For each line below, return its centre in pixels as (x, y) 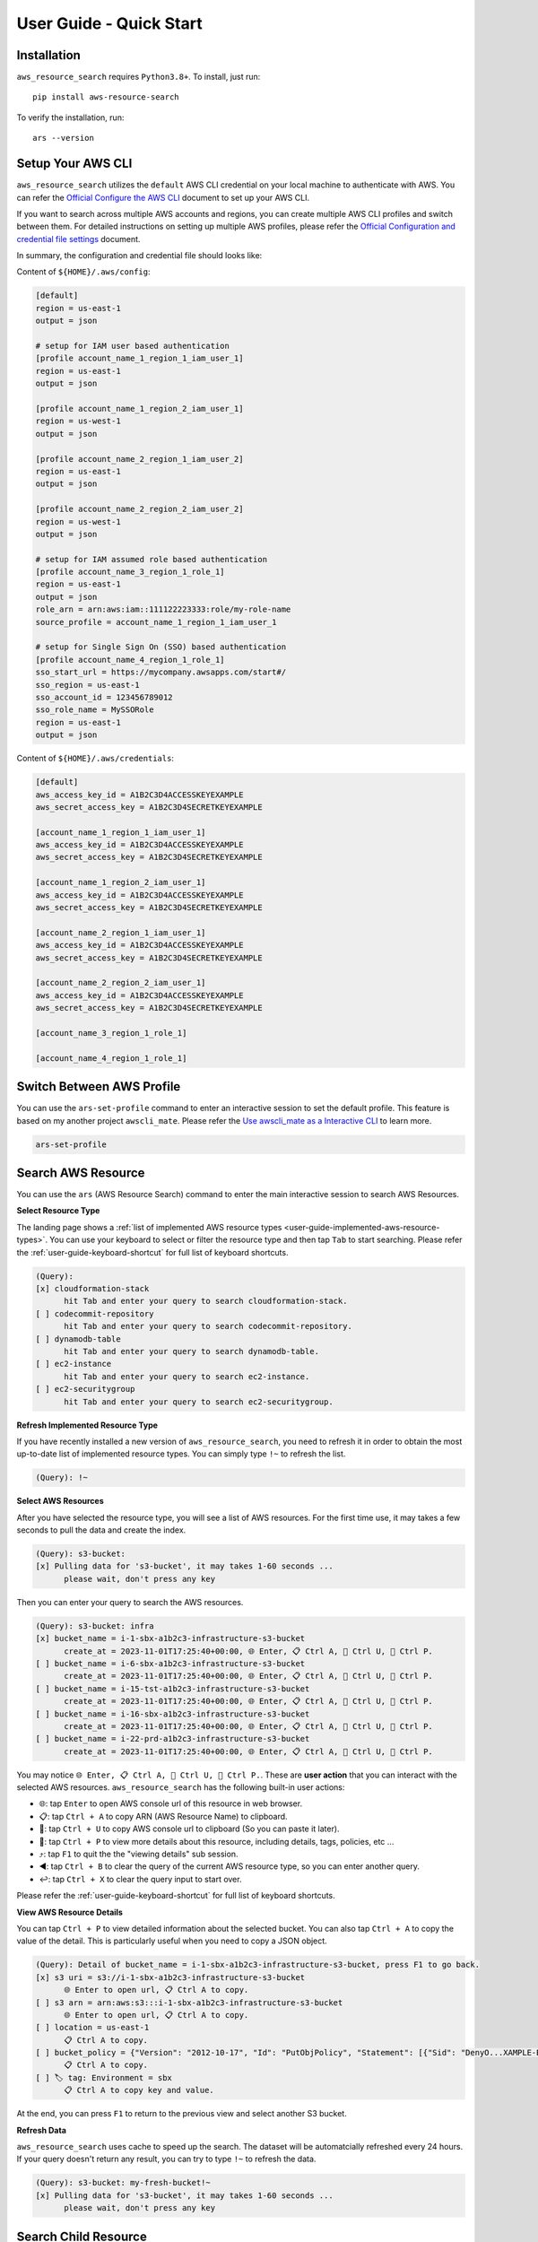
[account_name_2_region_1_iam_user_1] (121, 932)
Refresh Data (42, 2130)
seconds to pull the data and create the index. (101, 1530)
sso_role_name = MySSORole (95, 710)
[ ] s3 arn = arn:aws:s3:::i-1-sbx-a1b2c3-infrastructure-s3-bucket (189, 2003)
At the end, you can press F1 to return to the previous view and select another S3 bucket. (182, 2114)
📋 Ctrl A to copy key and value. (139, 2090)
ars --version (63, 138)
